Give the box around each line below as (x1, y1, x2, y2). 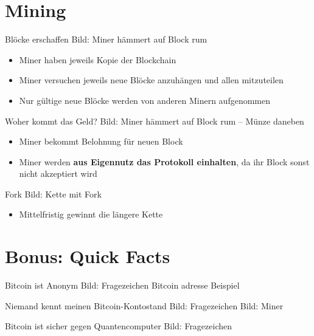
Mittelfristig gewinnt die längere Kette (19, 208, 163, 221)
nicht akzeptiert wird (19, 167, 97, 180)
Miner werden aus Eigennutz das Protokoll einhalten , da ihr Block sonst (19, 155, 310, 168)
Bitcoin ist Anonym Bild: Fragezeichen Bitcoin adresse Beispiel (5, 279, 240, 292)
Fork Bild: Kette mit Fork (5, 187, 102, 200)
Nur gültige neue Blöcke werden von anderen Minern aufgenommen (19, 94, 270, 106)
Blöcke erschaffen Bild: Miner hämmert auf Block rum (5, 33, 208, 46)
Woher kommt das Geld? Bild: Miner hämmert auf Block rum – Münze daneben (5, 114, 304, 127)
